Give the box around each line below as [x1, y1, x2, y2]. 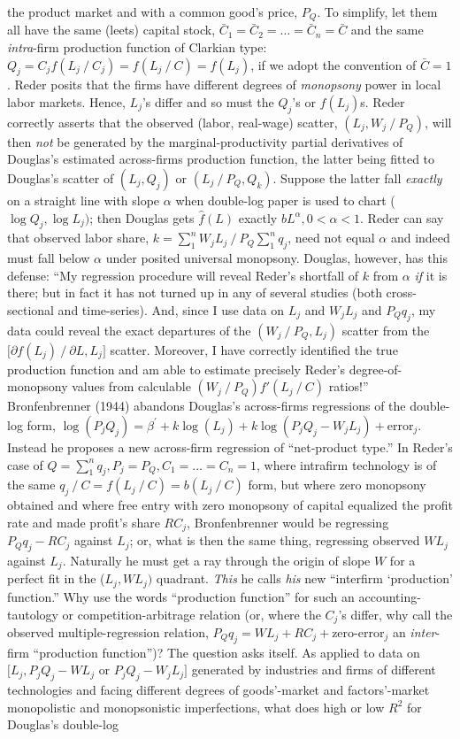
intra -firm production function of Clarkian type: [7, 38, 267, 57]
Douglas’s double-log [7, 715, 119, 734]
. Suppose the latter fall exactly [272, 169, 442, 188]
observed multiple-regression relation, [7, 622, 209, 641]
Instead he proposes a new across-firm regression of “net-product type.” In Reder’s [7, 437, 453, 456]
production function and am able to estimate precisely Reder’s [7, 359, 346, 378]
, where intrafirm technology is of [257, 455, 437, 473]
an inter [392, 622, 436, 641]
